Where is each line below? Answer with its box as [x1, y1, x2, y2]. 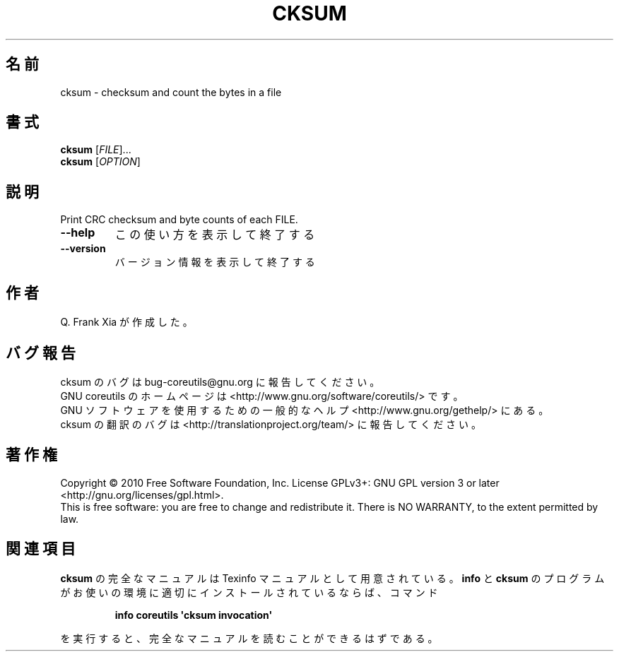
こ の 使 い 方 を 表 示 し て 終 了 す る [114, 227, 315, 242]
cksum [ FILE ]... [60, 143, 131, 156]
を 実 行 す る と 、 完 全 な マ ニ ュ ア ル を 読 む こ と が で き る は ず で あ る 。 [60, 632, 438, 644]
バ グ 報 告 [6, 343, 76, 362]
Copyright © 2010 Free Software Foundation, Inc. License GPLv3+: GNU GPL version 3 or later [60, 476, 500, 489]
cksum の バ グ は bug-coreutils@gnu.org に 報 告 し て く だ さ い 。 [60, 375, 380, 388]
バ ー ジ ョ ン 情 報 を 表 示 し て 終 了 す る [114, 256, 315, 268]
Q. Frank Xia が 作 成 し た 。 [60, 316, 193, 328]
